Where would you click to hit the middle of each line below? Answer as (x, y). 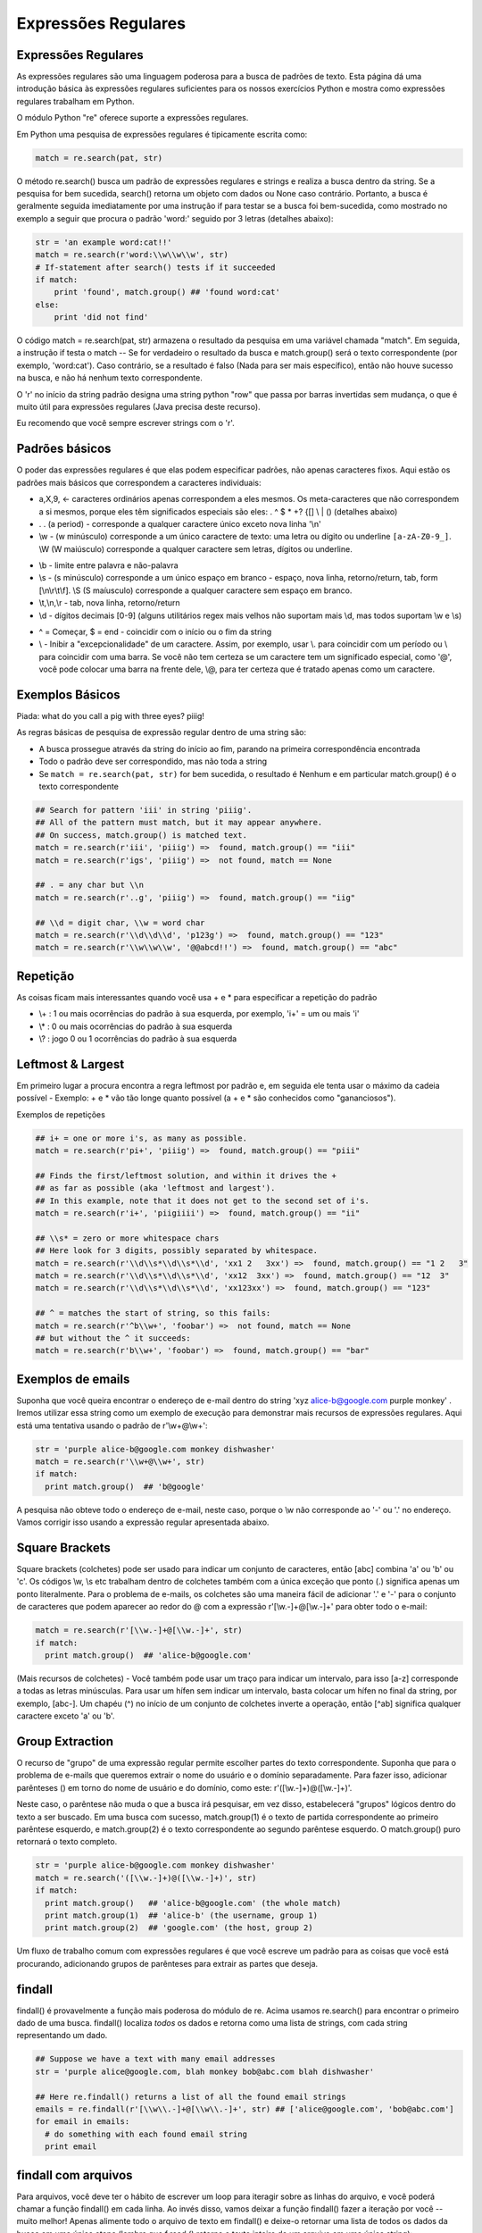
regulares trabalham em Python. (75, 101)
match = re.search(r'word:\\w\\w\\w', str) (132, 255)
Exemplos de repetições (61, 1114)
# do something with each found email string (146, 2134)
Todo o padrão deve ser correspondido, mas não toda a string (153, 761)
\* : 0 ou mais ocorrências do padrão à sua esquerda (136, 1026)
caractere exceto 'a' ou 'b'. (66, 1716)
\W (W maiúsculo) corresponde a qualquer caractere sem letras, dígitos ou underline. (195, 548)
